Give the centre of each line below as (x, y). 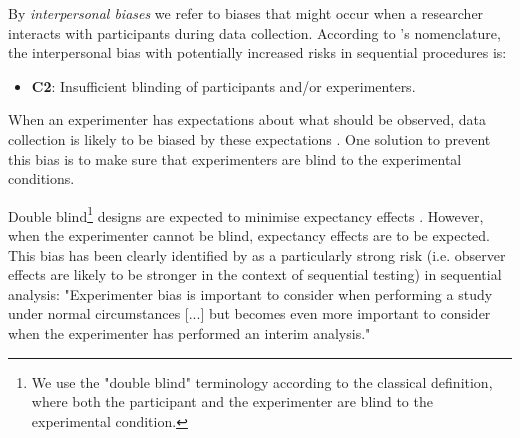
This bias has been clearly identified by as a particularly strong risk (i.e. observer (257, 254)
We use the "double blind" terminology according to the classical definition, (262, 381)
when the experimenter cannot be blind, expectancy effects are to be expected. (249, 235)
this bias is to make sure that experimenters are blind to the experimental (235, 158)
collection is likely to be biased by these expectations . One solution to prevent (249, 138)
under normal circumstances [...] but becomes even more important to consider (249, 313)
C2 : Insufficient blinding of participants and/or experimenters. (223, 85)
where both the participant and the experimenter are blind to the (232, 401)
